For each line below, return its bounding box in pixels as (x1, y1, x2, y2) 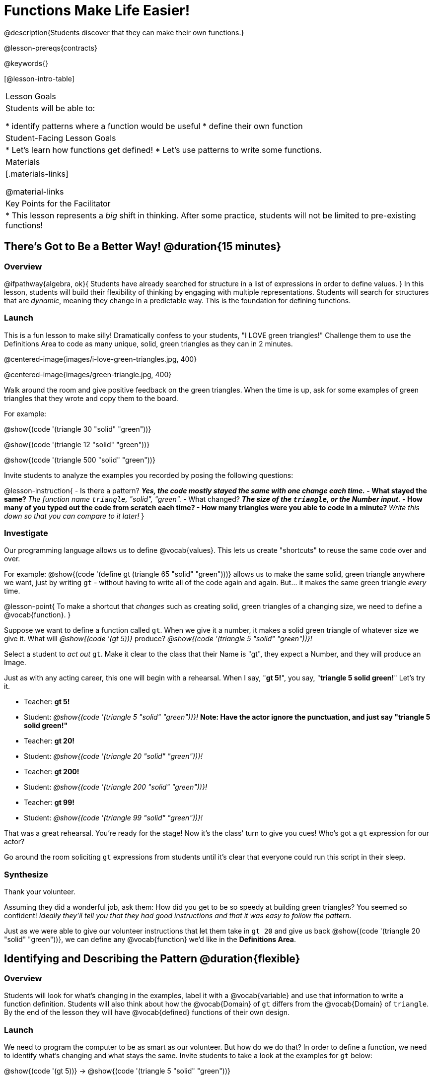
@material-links (5, 186, 64, 197)
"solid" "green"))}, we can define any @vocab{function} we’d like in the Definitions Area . (4, 935, 296, 944)
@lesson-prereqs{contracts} (4, 43, 97, 52)
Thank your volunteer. (4, 887, 75, 896)
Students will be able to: (5, 103, 95, 113)
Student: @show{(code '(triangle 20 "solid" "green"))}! (24, 752, 203, 761)
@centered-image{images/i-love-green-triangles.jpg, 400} (4, 354, 197, 363)
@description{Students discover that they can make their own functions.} (4, 28, 244, 37)
